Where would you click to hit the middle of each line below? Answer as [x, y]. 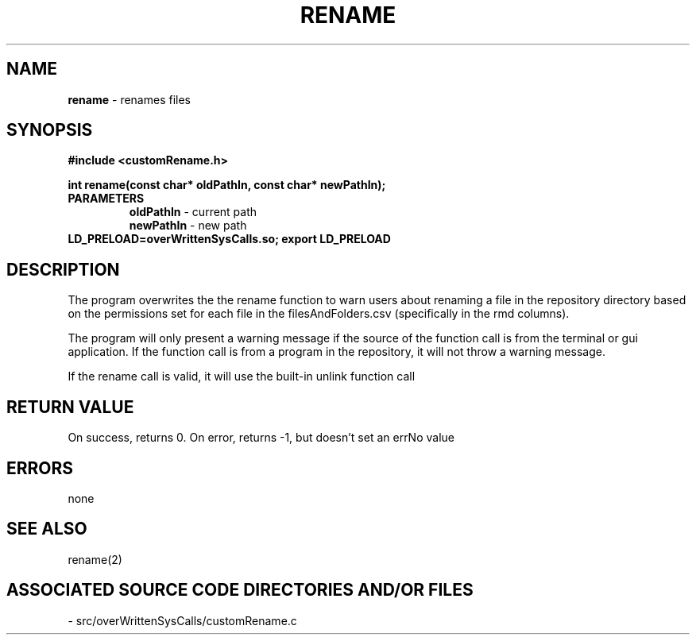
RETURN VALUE [70, 407]
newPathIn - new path [188, 226]
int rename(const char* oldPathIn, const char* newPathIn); [227, 185]
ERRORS [40, 468]
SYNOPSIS [50, 130]
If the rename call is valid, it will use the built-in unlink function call [242, 376]
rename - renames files [129, 99]
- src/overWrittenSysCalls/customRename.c [182, 620]
